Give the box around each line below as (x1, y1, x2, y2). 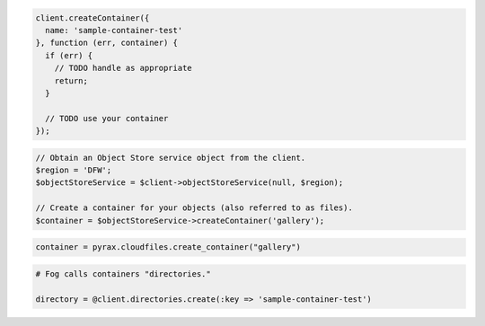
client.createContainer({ (35, 13, 150, 22)
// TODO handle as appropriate (54, 63, 192, 74)
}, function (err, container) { (35, 38, 179, 48)
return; (54, 75, 89, 85)
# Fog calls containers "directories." (35, 269, 211, 278)
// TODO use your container (45, 113, 169, 123)
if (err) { (45, 50, 93, 60)
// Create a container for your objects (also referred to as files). (35, 203, 354, 213)
